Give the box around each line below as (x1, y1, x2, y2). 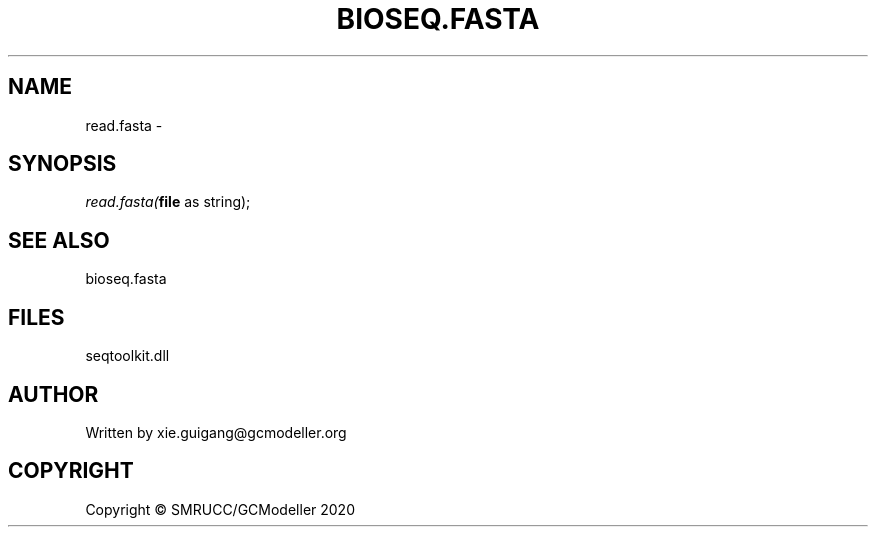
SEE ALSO (8, 227, 110, 253)
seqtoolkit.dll (85, 347, 170, 365)
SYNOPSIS (8, 151, 117, 177)
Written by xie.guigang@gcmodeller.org (85, 423, 347, 441)
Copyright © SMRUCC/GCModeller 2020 (85, 500, 355, 518)
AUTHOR (8, 381, 99, 407)
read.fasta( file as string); (85, 193, 251, 211)
